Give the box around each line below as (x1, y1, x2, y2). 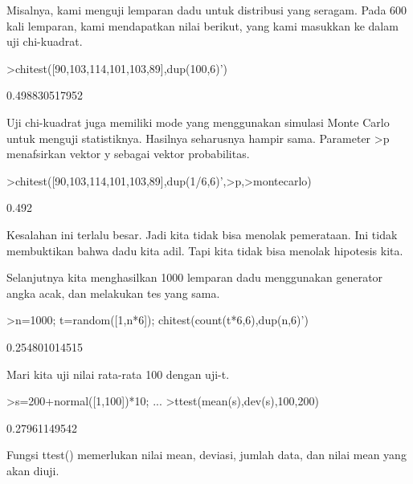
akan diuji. (6, 462, 59, 478)
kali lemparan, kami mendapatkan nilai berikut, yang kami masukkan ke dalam (6, 17, 399, 34)
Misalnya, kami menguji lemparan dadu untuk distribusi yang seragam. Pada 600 (6, 2, 407, 18)
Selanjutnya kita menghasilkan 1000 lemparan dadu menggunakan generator (6, 269, 383, 286)
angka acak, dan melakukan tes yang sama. (6, 284, 220, 301)
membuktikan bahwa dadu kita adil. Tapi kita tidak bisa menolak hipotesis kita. (6, 242, 403, 258)
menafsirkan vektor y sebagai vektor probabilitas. (6, 145, 250, 162)
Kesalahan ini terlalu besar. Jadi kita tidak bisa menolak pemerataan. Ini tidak (6, 226, 398, 242)
